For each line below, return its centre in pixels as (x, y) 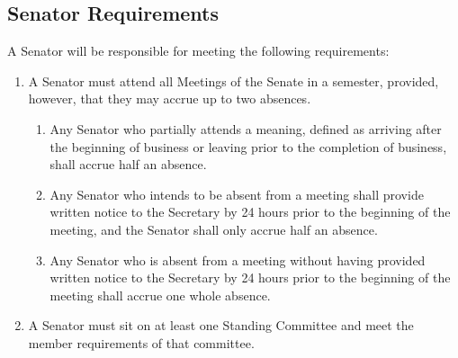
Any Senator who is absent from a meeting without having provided (238, 260)
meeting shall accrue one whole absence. (160, 295)
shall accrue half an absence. (128, 164)
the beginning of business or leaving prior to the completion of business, (248, 146)
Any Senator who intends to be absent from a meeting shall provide (237, 194)
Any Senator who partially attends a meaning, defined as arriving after (246, 128)
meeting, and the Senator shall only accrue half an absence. (214, 229)
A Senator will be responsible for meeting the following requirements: (198, 51)
